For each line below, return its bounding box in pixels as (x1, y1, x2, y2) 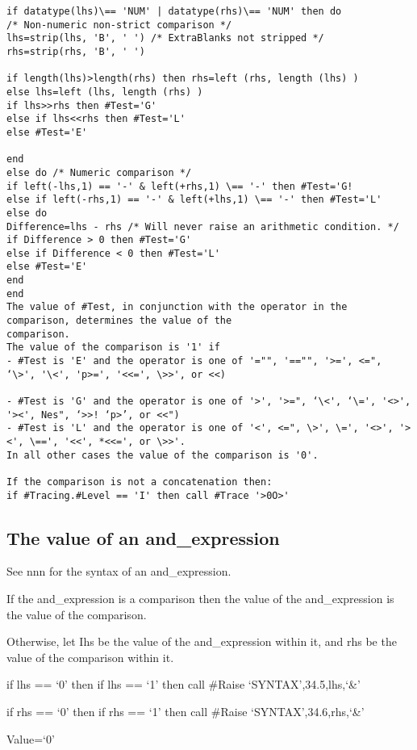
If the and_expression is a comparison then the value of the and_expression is (6, 590, 394, 607)
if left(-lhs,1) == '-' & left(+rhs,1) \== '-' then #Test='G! (6, 180, 353, 192)
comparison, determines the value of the (6, 315, 232, 327)
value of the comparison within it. (6, 648, 174, 665)
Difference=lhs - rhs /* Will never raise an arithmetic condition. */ (6, 220, 399, 233)
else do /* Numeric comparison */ (6, 166, 192, 178)
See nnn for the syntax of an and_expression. (6, 563, 231, 580)
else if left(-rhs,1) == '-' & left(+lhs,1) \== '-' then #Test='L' (6, 194, 382, 206)
